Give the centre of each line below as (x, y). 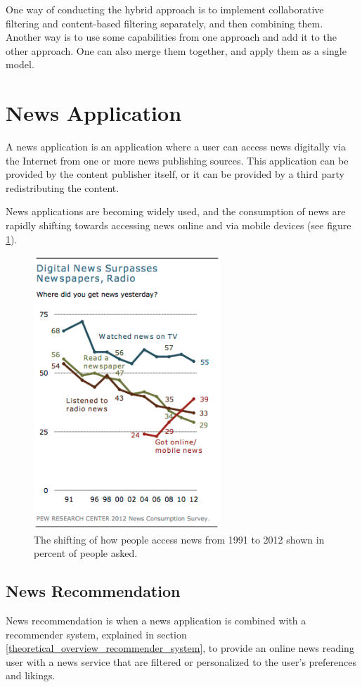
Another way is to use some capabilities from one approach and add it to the (171, 37)
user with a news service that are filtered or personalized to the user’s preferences (181, 661)
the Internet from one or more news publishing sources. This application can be (177, 160)
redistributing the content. (63, 187)
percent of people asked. (86, 553)
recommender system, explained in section (96, 634)
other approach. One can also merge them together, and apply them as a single (176, 50)
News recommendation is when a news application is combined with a (156, 621)
